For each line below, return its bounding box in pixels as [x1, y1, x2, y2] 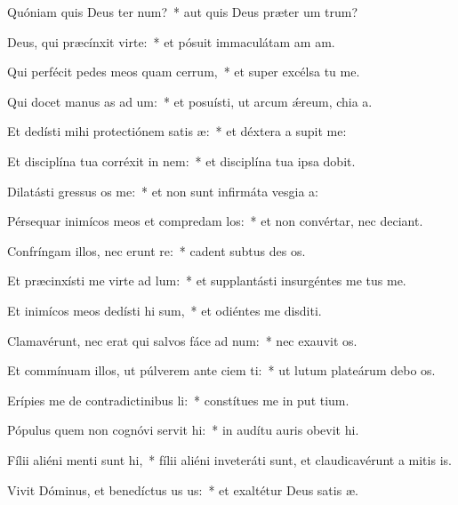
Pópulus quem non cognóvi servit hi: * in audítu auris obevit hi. [7, 421, 359, 439]
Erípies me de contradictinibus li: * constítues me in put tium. [7, 390, 350, 409]
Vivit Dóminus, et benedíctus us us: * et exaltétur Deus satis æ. [7, 480, 358, 499]
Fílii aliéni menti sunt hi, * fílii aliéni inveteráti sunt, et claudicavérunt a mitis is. [7, 450, 452, 469]
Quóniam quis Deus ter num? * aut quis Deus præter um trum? [7, 3, 358, 20]
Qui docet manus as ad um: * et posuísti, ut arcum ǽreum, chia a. [7, 92, 373, 110]
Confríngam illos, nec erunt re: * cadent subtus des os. [7, 241, 306, 260]
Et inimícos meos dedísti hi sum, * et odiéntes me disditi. [7, 301, 322, 319]
